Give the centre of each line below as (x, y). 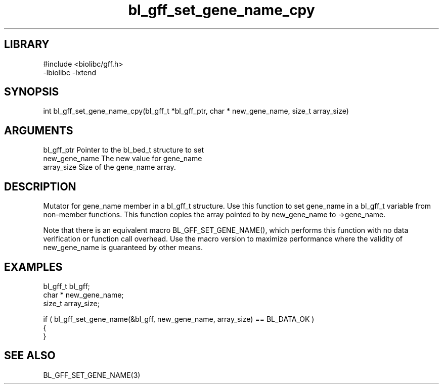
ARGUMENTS (39, 130)
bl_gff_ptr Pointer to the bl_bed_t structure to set (124, 150)
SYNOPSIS (32, 92)
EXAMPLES (33, 267)
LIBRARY (27, 44)
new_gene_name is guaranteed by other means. (123, 248)
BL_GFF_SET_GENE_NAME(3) (92, 375)
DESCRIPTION (40, 186)
